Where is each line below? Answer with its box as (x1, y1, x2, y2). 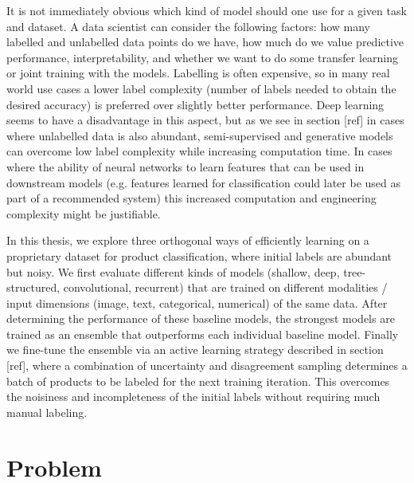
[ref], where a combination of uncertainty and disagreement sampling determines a (6, 357, 408, 374)
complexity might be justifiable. (6, 205, 161, 222)
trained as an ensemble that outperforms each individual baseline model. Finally (6, 325, 399, 342)
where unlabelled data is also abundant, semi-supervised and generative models (6, 127, 393, 143)
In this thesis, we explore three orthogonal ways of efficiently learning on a (6, 232, 369, 249)
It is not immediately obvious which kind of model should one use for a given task (6, 2, 407, 18)
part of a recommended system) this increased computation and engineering (6, 190, 377, 206)
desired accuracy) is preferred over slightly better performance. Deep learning (6, 96, 385, 112)
